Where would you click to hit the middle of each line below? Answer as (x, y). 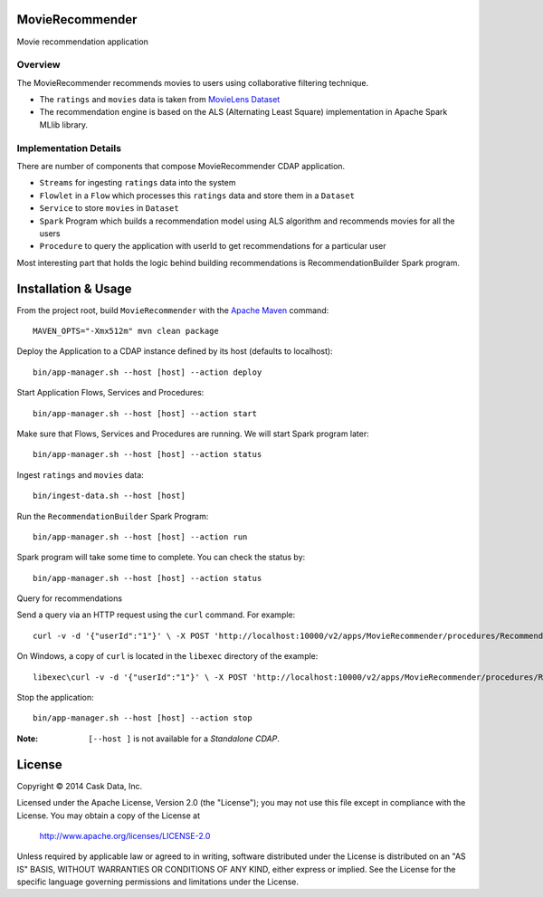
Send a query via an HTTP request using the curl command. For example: (156, 615)
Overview (38, 65)
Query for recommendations (69, 598)
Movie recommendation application (83, 42)
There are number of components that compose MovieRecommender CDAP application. (181, 166)
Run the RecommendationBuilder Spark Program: (113, 516)
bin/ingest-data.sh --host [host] (109, 496)
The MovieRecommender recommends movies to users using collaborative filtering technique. (193, 82)
